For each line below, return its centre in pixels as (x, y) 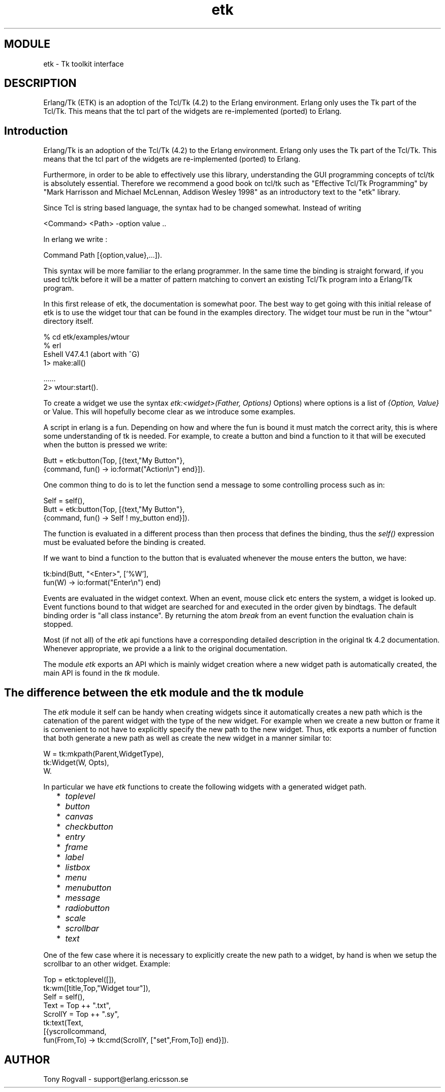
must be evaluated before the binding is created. (124, 542)
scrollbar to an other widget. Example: (107, 964)
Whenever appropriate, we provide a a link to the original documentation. (165, 649)
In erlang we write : (75, 239)
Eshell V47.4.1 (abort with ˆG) (91, 354)
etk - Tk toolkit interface (84, 64)
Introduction (36, 131)
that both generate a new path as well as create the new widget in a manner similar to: (187, 738)
